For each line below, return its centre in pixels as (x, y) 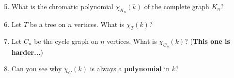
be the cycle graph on (66, 41)
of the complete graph (177, 6)
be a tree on (48, 24)
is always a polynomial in (130, 68)
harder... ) (27, 52)
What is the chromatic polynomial (62, 6)
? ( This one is (207, 41)
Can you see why (37, 68)
